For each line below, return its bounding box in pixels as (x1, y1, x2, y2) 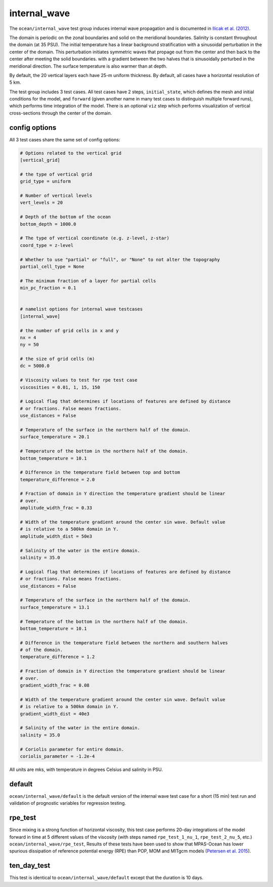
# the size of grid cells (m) (20, 356, 95, 362)
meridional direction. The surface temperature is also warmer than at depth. (9, 63, 167, 69)
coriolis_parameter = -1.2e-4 (20, 753, 95, 759)
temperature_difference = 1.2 (20, 654, 95, 660)
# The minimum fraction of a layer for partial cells (20, 278, 156, 283)
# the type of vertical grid (20, 171, 93, 177)
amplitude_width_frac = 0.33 (20, 505, 93, 511)
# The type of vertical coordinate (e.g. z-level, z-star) (20, 235, 169, 241)
